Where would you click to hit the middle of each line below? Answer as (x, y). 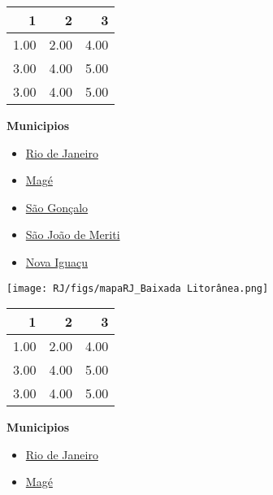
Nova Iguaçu (57, 261)
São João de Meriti (73, 234)
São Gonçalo (57, 207)
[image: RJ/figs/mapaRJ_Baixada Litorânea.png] (138, 288)
